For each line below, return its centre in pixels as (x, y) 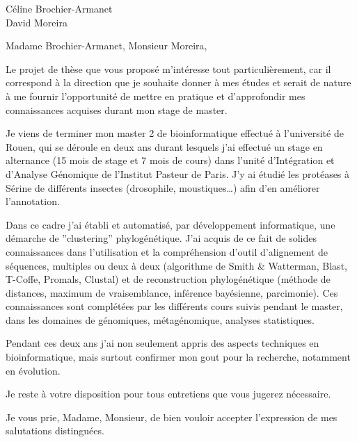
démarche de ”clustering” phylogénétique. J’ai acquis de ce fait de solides (161, 238)
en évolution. (33, 370)
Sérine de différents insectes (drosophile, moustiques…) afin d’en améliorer (163, 187)
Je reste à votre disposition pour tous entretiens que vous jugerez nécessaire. (168, 394)
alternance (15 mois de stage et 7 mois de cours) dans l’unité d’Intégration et (170, 160)
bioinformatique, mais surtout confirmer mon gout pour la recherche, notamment (178, 357)
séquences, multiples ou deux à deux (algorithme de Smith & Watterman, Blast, (176, 265)
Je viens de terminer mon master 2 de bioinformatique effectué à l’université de (175, 133)
